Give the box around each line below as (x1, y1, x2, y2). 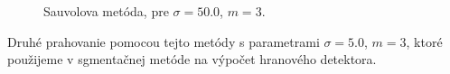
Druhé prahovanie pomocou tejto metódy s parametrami (7, 32, 320, 51)
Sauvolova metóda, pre (43, 2, 169, 20)
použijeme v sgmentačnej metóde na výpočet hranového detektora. (7, 50, 377, 69)
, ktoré (406, 32, 443, 51)
